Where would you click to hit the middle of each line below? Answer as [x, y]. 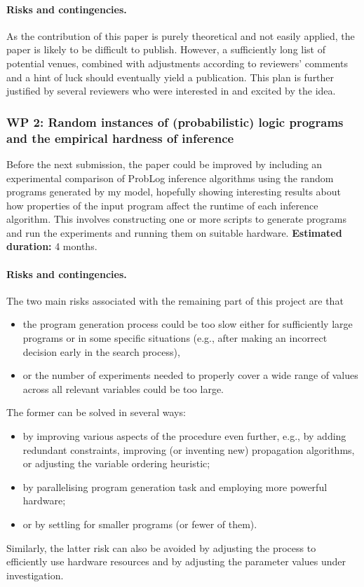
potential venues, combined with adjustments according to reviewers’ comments [177, 63]
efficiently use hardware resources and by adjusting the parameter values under [176, 561]
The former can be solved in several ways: [96, 412]
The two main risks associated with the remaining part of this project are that [175, 300]
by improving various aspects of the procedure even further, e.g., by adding [184, 436]
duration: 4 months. [52, 246]
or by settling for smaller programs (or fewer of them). [140, 524]
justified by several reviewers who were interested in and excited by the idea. [171, 91]
